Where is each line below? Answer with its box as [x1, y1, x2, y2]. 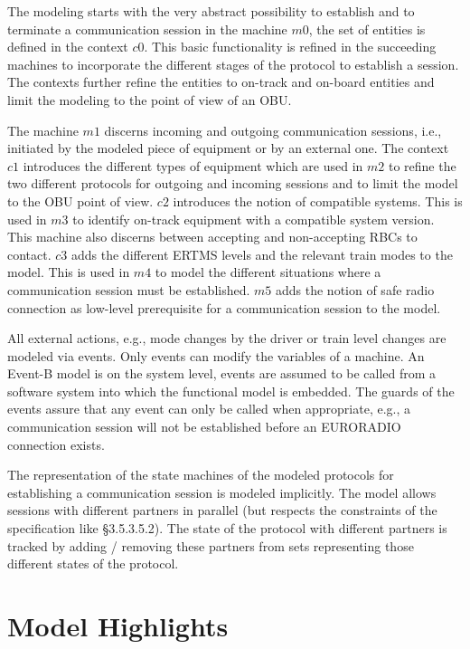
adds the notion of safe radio [276, 280, 435, 299]
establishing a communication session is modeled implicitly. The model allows [7, 482, 437, 501]
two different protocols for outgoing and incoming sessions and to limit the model [7, 174, 458, 193]
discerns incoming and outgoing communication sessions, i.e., [104, 120, 442, 139]
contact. [7, 244, 52, 263]
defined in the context [7, 37, 128, 56]
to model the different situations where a [155, 262, 381, 282]
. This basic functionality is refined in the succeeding [144, 37, 437, 56]
